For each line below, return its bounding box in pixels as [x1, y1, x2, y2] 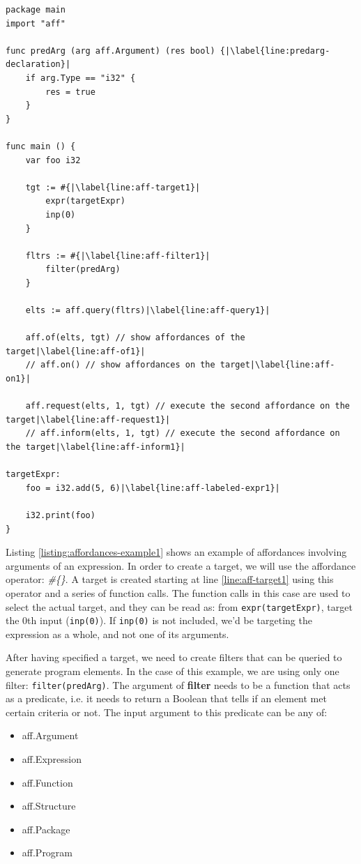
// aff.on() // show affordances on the [25, 360, 215, 370]
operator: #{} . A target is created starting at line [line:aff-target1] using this [6, 572, 334, 586]
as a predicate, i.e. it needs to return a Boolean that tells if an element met [6, 691, 327, 706]
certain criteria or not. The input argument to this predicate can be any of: [6, 704, 328, 719]
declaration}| [6, 59, 71, 70]
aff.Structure [22, 798, 76, 813]
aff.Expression [22, 752, 82, 766]
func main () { [6, 141, 76, 151]
